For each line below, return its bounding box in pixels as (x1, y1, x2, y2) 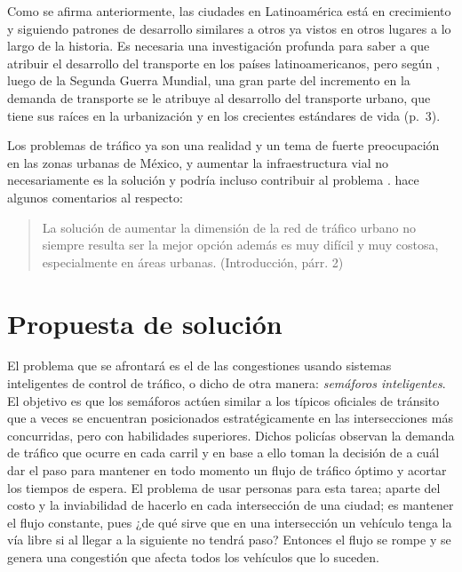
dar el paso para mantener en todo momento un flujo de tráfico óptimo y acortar (7, 461, 447, 479)
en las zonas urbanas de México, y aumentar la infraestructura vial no (7, 153, 389, 171)
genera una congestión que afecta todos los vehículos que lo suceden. (7, 547, 379, 566)
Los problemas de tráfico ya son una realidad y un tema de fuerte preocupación (7, 136, 440, 155)
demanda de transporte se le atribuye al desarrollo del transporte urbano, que (7, 88, 431, 107)
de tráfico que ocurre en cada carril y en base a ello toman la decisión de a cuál (7, 443, 440, 462)
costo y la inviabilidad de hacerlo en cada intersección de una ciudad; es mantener (7, 496, 454, 514)
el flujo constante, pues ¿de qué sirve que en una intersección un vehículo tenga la (7, 512, 452, 531)
